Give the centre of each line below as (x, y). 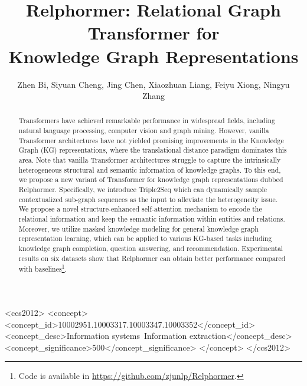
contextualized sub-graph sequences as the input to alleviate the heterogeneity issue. (148, 199)
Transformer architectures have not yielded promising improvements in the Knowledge (151, 140)
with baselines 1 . (43, 268)
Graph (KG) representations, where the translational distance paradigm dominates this (153, 150)
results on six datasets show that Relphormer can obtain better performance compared (152, 258)
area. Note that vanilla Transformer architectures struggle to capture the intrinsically (150, 160)
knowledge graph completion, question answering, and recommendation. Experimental (151, 248)
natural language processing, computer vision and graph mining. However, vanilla (144, 131)
